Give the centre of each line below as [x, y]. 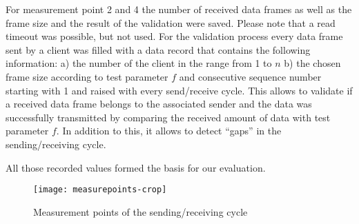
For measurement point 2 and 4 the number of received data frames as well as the [179, 9]
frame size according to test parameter [87, 76]
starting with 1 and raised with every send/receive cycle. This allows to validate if [179, 90]
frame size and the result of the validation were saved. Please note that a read [171, 22]
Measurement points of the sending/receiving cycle [140, 211]
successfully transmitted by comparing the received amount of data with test [168, 117]
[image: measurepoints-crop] [100, 190]
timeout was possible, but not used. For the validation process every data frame [174, 36]
